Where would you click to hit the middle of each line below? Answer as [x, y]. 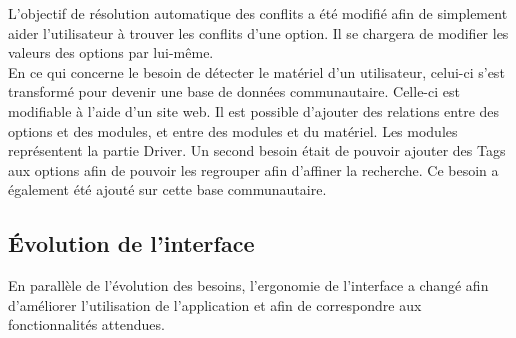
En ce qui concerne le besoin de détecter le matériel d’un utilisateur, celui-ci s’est [256, 71]
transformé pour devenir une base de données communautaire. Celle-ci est [234, 91]
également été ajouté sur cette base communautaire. [167, 189]
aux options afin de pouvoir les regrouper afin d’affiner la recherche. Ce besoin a [253, 169]
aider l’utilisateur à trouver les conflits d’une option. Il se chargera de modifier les [258, 32]
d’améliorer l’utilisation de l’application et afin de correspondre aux [215, 304]
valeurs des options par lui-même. [111, 52]
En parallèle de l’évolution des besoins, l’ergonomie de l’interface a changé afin [248, 285]
